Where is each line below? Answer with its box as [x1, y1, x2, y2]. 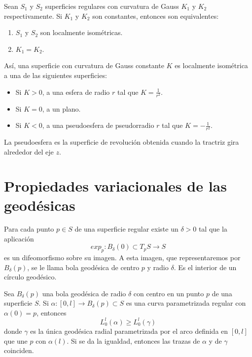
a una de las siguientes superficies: [4, 70, 107, 80]
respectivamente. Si [4, 10, 62, 21]
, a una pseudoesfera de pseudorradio [42, 120, 154, 130]
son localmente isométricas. [40, 27, 123, 38]
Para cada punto [4, 223, 54, 234]
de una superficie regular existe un [74, 223, 179, 234]
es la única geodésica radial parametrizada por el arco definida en [30, 325, 228, 336]
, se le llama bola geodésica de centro [27, 262, 140, 272]
